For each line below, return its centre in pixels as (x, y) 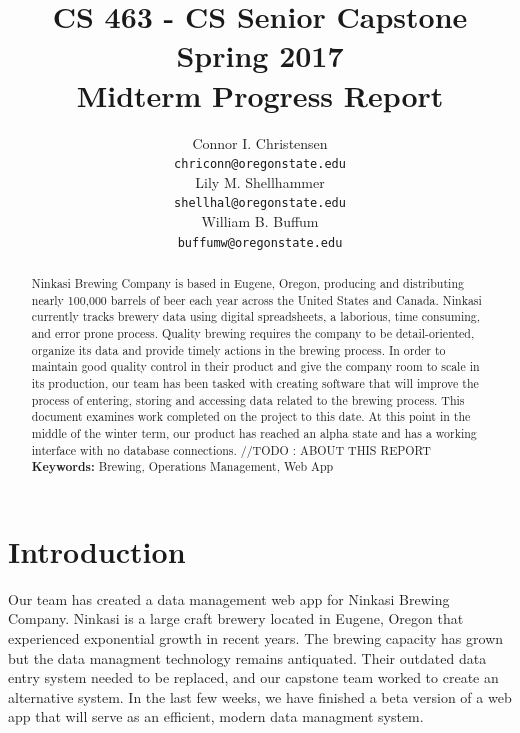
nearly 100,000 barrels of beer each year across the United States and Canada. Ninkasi (256, 299)
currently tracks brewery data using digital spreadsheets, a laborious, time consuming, (256, 316)
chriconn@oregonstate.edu (260, 164)
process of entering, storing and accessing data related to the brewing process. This (248, 399)
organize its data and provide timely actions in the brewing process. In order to (238, 349)
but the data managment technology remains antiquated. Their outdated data (247, 657)
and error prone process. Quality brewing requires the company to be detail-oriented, (253, 333)
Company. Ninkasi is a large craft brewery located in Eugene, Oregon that (236, 618)
